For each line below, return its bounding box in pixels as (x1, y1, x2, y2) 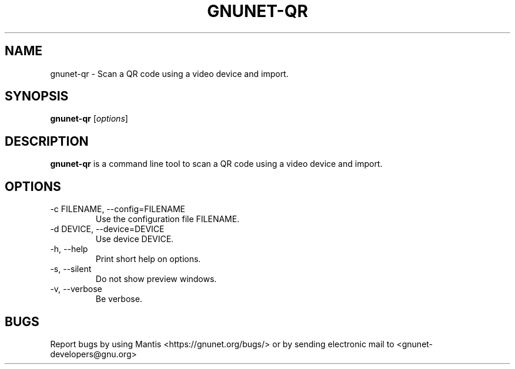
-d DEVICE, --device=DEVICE (50, 224, 165, 234)
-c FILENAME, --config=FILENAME (50, 204, 185, 214)
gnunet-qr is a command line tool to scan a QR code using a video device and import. (50, 159, 383, 169)
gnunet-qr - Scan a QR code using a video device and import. (50, 68, 289, 79)
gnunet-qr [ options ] (50, 113, 128, 124)
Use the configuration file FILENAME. (95, 214, 240, 224)
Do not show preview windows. (95, 274, 217, 284)
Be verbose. (95, 294, 142, 304)
